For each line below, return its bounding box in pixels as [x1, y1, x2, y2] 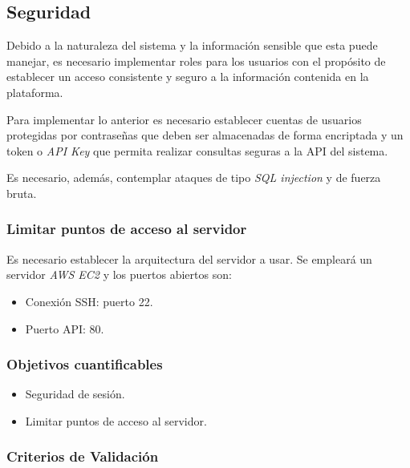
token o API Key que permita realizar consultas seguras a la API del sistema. [6, 142, 388, 159]
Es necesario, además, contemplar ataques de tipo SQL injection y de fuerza [6, 169, 381, 186]
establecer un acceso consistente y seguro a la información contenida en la [6, 68, 369, 85]
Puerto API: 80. [25, 320, 104, 337]
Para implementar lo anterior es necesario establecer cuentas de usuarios [6, 111, 362, 127]
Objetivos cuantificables [6, 354, 163, 374]
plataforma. [6, 83, 63, 100]
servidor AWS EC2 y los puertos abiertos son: [6, 266, 232, 283]
